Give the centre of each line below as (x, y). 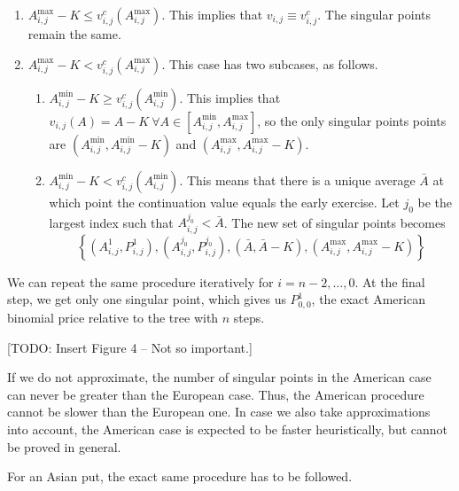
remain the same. (74, 34)
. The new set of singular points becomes (335, 222)
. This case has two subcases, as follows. (270, 63)
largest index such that (111, 222)
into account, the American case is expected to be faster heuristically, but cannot (228, 429)
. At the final (390, 281)
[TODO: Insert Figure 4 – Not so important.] (130, 347)
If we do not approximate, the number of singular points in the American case (219, 377)
